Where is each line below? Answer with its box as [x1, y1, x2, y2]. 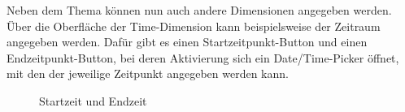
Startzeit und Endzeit [39, 92, 147, 109]
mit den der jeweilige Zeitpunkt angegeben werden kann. [7, 65, 289, 82]
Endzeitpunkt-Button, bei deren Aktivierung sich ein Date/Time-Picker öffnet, [7, 49, 399, 66]
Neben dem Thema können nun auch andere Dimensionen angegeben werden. [7, 2, 392, 18]
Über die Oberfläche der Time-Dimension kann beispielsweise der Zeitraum [7, 17, 381, 34]
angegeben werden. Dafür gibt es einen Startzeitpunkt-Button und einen [7, 33, 368, 50]
